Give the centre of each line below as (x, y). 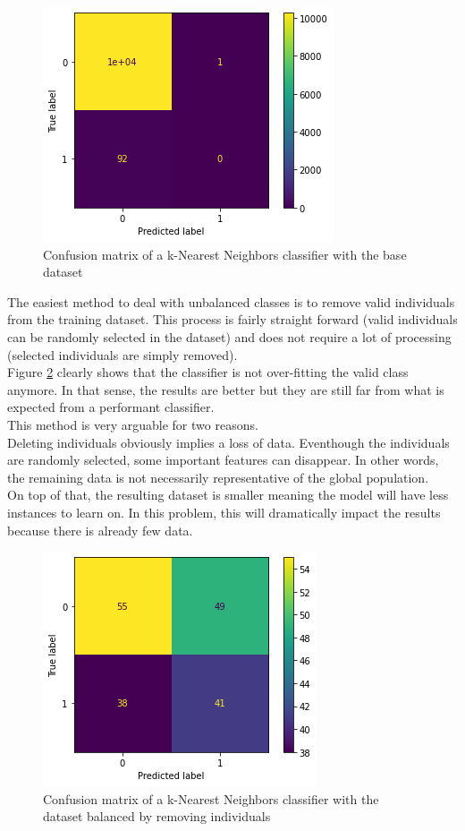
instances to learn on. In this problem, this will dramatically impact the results (224, 512)
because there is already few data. (100, 530)
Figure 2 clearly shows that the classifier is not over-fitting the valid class (208, 372)
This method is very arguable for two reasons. (133, 424)
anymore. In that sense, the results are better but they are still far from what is (226, 389)
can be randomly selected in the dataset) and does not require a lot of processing (229, 336)
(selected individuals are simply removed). (123, 354)
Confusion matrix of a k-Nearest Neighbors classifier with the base (225, 254)
